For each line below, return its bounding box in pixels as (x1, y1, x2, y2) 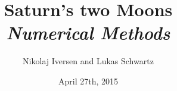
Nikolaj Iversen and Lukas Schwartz (23, 55, 154, 67)
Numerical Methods (6, 20, 170, 45)
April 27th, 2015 (58, 74, 118, 87)
